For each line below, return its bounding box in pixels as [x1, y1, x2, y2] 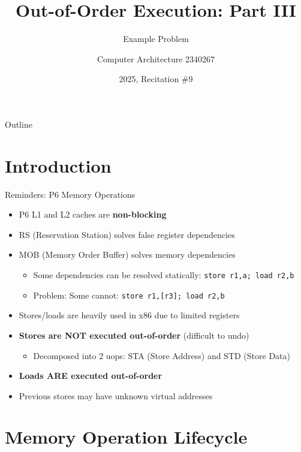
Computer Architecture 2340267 [97, 52, 215, 65]
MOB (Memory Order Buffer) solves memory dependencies [19, 248, 236, 261]
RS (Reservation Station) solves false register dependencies [19, 228, 235, 240]
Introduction [5, 153, 112, 177]
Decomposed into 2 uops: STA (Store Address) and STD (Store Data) [33, 349, 290, 361]
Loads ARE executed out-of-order [19, 369, 162, 382]
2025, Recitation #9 [119, 73, 193, 85]
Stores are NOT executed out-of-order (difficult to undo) [19, 329, 249, 341]
